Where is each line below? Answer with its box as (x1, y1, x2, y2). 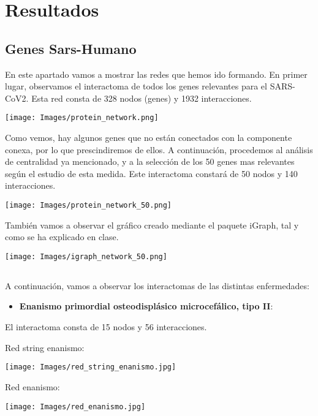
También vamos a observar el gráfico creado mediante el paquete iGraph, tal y (5, 218, 299, 231)
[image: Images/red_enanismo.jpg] (5, 402, 146, 411)
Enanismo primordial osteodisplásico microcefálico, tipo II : (19, 300, 273, 312)
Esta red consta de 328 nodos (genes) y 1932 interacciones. (31, 91, 252, 104)
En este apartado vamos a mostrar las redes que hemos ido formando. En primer (5, 67, 308, 80)
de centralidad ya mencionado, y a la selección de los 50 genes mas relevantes (5, 155, 295, 168)
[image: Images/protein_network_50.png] (5, 200, 172, 210)
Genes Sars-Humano (5, 39, 137, 58)
